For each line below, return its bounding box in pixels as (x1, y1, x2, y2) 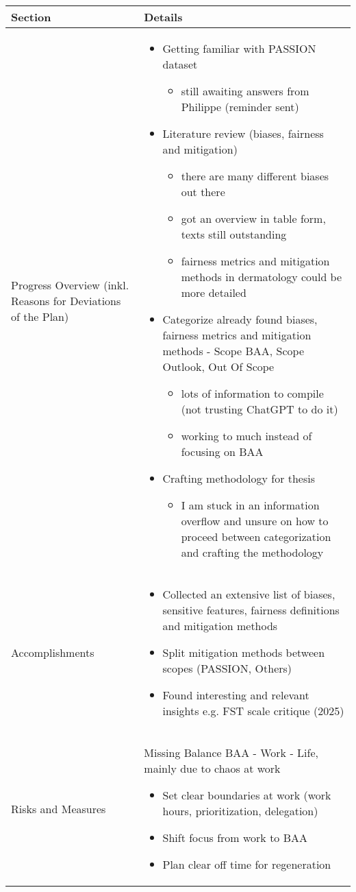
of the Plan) (11, 308, 69, 324)
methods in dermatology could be (181, 269, 342, 285)
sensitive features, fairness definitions (162, 602, 340, 618)
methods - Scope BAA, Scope (162, 343, 305, 359)
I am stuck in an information (181, 497, 320, 513)
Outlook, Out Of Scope (162, 359, 275, 374)
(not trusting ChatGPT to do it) (181, 401, 338, 417)
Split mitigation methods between (162, 644, 325, 660)
